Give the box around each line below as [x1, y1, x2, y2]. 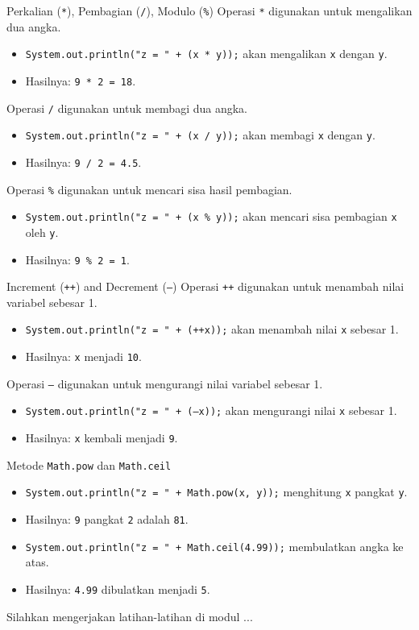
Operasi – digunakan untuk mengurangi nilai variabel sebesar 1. [6, 375, 323, 392]
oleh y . [25, 223, 59, 240]
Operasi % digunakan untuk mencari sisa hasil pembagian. [6, 180, 292, 197]
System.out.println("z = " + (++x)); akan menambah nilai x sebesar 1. [25, 321, 399, 338]
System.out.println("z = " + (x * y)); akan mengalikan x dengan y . [25, 45, 388, 62]
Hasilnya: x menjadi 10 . [25, 348, 142, 365]
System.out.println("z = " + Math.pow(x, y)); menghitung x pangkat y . [25, 483, 408, 500]
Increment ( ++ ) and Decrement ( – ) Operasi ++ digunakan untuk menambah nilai [6, 278, 404, 295]
